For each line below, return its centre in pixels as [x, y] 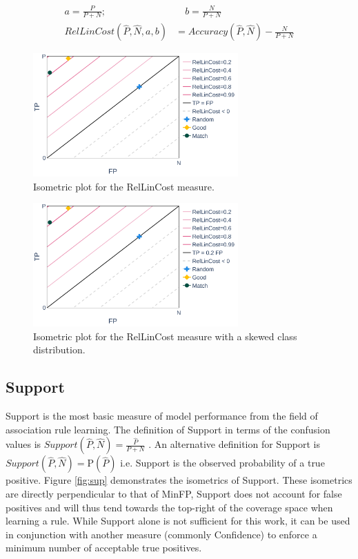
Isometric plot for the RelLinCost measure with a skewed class [165, 336]
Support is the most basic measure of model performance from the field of [162, 416]
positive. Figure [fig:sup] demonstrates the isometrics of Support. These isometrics [179, 480]
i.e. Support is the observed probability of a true [222, 463]
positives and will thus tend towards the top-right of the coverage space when [169, 507]
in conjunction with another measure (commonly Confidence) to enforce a [161, 534]
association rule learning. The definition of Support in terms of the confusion [168, 429]
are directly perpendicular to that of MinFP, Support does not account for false [174, 494]
